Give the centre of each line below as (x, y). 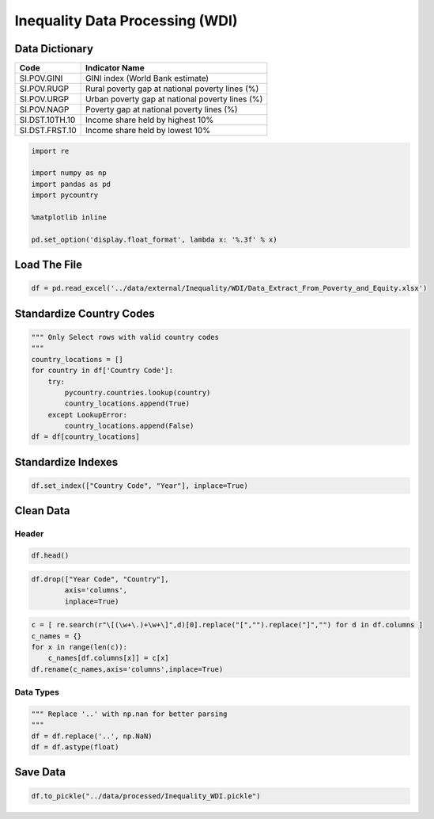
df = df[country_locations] (85, 437)
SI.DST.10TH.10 (47, 120)
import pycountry (65, 195)
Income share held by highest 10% (150, 120)
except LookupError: (88, 415)
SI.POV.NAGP (44, 109)
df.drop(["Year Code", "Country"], (100, 579)
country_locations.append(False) (129, 426)
